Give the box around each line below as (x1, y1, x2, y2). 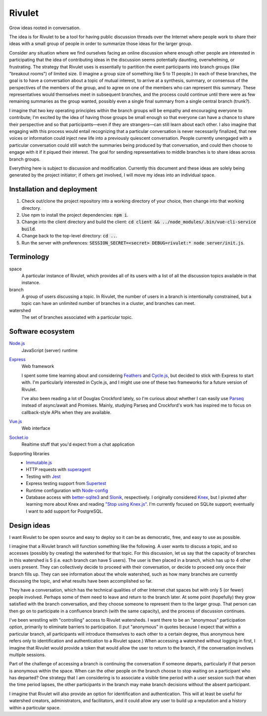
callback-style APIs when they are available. (21, 409, 111, 415)
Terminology (9, 253, 49, 261)
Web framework (21, 363, 54, 369)
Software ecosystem (9, 327, 75, 336)
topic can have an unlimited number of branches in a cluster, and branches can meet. (21, 300, 195, 306)
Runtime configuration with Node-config (26, 487, 108, 493)
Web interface (21, 425, 50, 431)
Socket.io (9, 434, 29, 440)
